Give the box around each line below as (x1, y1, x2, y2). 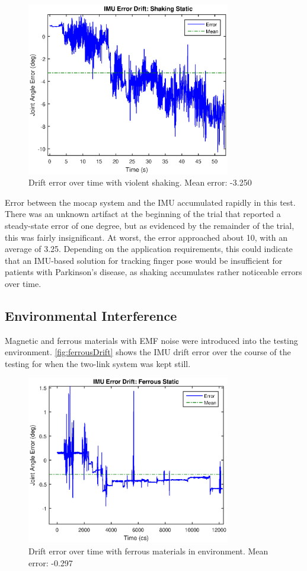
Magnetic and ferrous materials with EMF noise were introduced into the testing (5, 334, 298, 346)
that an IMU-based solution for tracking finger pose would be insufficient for (5, 254, 283, 266)
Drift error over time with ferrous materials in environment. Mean (28, 544, 268, 557)
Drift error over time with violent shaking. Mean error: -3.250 (28, 176, 252, 189)
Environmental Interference (5, 306, 177, 324)
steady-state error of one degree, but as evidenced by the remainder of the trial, (5, 219, 295, 231)
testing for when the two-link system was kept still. (5, 357, 191, 369)
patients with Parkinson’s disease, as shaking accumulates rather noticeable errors (5, 266, 302, 278)
